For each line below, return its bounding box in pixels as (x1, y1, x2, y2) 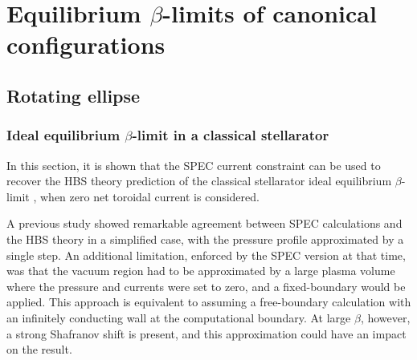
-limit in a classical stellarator (132, 125, 329, 145)
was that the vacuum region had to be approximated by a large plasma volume (6, 262, 395, 279)
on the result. (6, 341, 72, 358)
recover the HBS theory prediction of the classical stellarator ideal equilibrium (6, 172, 392, 189)
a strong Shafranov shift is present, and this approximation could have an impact (6, 325, 407, 342)
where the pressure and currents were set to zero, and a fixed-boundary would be (6, 277, 406, 294)
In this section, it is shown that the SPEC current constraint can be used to (6, 156, 381, 173)
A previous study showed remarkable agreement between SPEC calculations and (6, 215, 403, 232)
